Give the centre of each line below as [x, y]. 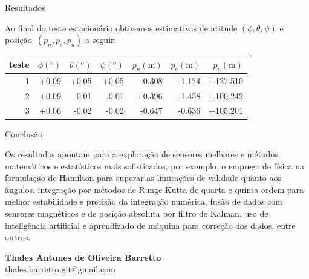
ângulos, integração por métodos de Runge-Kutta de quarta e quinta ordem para [154, 189]
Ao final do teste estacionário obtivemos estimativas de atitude [121, 28]
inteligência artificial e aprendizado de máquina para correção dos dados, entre [150, 225]
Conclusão [24, 133]
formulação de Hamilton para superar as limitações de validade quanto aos [143, 178]
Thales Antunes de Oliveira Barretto [83, 257]
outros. [18, 237]
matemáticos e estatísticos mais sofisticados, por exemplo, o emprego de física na [154, 166]
